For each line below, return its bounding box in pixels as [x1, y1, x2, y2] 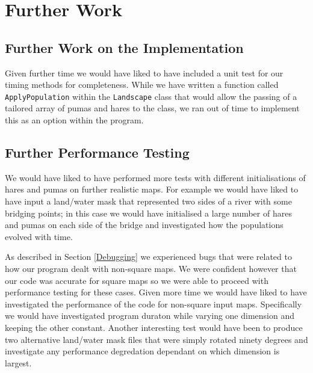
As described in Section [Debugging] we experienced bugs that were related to [5, 250, 292, 263]
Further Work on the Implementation [5, 38, 244, 57]
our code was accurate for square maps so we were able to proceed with [5, 274, 268, 286]
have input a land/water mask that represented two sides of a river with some [5, 195, 292, 207]
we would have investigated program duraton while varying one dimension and [5, 309, 294, 322]
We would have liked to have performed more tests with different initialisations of [5, 171, 306, 183]
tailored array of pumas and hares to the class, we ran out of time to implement [5, 102, 300, 114]
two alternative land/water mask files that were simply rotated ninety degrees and [5, 333, 308, 345]
